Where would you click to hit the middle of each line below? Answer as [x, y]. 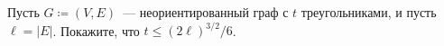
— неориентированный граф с [206, 12]
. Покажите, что [96, 30]
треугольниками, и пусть [369, 12]
